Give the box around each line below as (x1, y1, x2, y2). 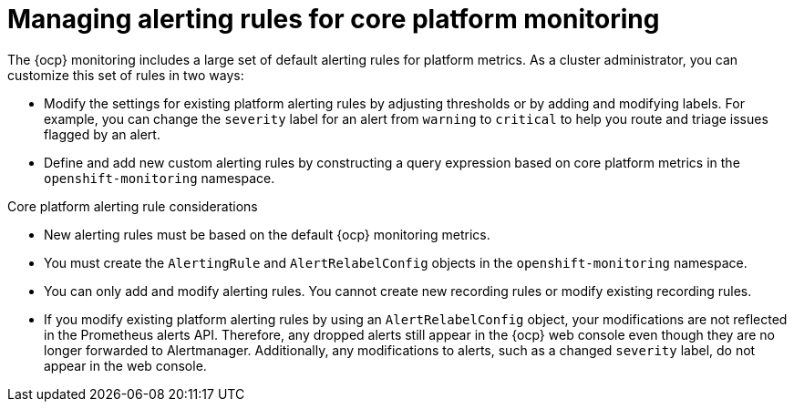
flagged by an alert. (44, 126, 160, 142)
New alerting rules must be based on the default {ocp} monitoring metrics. (44, 226, 490, 242)
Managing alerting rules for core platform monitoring (7, 4, 660, 35)
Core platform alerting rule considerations (7, 198, 258, 214)
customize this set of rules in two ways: (7, 66, 244, 83)
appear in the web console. (44, 357, 207, 373)
